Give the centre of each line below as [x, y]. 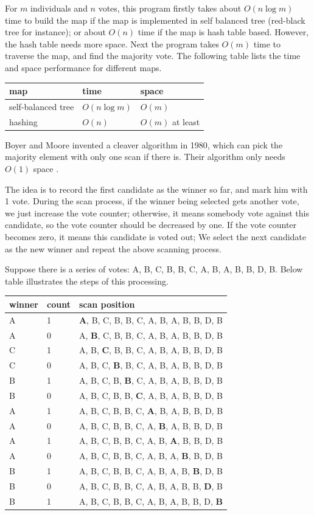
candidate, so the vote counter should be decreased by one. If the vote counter [151, 225]
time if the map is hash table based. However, [223, 32]
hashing [23, 121]
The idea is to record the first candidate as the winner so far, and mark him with [156, 189]
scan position [107, 304]
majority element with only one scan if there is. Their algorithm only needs [145, 157]
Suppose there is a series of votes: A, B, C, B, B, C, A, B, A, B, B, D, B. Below [154, 269]
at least [186, 121]
